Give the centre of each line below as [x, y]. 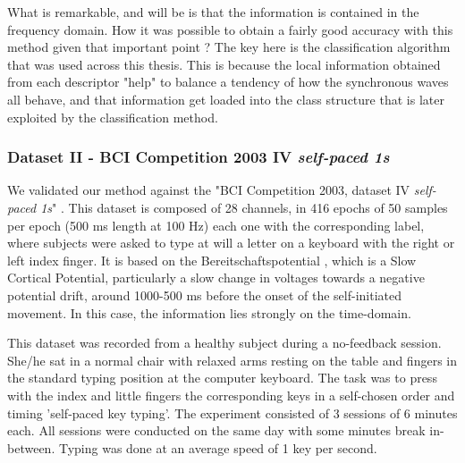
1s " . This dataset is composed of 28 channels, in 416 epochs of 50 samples [244, 207]
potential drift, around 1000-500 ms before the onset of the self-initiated [204, 295]
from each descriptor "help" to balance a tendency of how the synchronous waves [228, 82]
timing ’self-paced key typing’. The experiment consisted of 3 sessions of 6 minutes [232, 412]
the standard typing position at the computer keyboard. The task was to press [222, 378]
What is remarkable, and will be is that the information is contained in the [213, 12]
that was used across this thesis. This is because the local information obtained [224, 64]
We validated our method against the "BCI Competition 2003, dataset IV [209, 190]
